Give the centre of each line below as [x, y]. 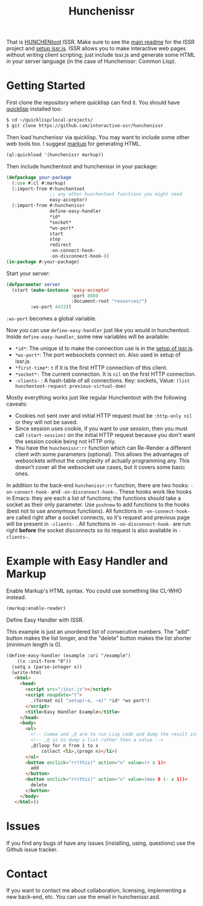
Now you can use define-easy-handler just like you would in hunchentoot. [98, 330]
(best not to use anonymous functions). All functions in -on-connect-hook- [98, 511]
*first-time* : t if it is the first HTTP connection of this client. [91, 368]
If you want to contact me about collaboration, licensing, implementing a [96, 890]
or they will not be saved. [46, 422]
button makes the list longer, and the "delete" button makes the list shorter [99, 638]
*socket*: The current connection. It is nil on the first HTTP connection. [105, 374]
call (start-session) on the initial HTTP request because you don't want [105, 435]
